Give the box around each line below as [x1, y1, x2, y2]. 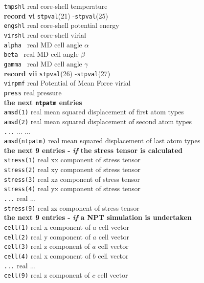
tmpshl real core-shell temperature [4, 1, 108, 11]
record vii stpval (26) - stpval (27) [4, 68, 111, 78]
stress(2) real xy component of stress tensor [4, 164, 141, 174]
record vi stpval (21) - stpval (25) [4, 10, 108, 21]
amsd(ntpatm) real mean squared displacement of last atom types [4, 135, 201, 146]
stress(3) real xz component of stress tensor [4, 174, 140, 184]
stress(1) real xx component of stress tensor [4, 154, 141, 165]
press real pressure [4, 87, 62, 97]
